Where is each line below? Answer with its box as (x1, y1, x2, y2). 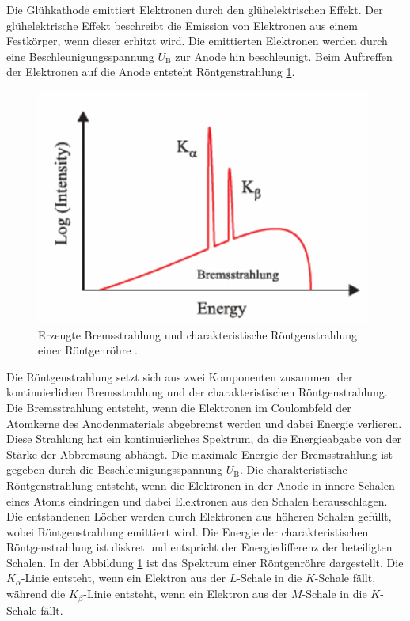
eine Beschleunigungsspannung (6, 47, 154, 64)
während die (6, 585, 66, 602)
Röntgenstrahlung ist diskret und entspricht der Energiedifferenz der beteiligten (6, 539, 393, 555)
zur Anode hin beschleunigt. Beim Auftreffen (175, 47, 393, 64)
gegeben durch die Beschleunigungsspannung (6, 461, 223, 478)
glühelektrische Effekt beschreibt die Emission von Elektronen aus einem (6, 17, 359, 33)
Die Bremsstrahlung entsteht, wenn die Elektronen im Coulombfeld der (6, 399, 351, 415)
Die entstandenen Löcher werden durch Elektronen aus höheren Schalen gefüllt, (6, 508, 392, 524)
